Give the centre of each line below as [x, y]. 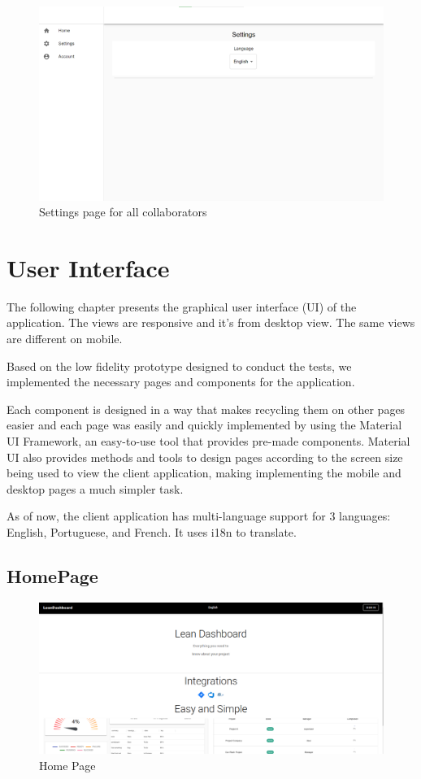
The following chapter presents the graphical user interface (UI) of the [182, 306]
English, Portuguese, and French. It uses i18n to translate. [152, 531]
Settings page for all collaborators [123, 212]
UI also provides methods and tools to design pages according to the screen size [205, 457]
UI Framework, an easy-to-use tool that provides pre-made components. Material [208, 440]
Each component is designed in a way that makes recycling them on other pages [206, 409]
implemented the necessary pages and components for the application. [181, 382]
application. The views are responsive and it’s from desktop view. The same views [211, 322]
